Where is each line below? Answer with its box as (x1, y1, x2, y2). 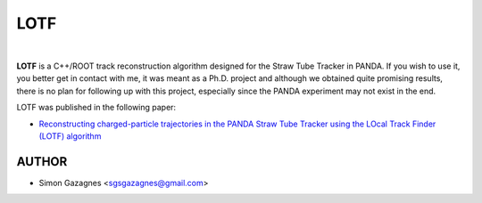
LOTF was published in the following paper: (16, 102, 177, 113)
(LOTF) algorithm (38, 130, 102, 142)
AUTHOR (16, 154, 68, 169)
